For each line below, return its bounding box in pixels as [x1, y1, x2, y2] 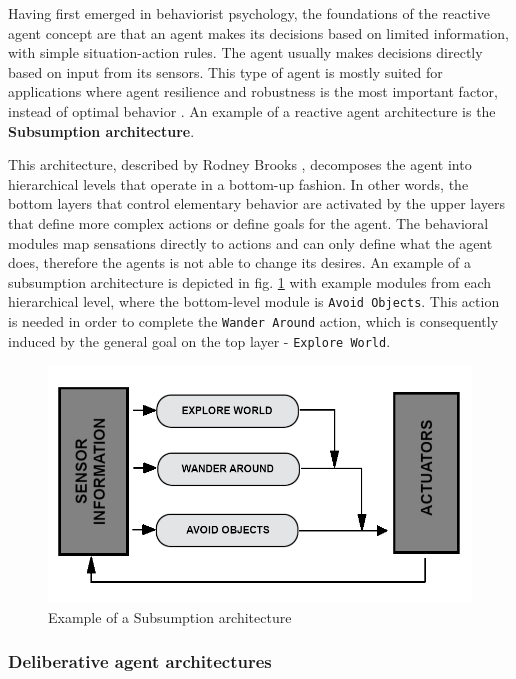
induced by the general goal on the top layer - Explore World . [8, 330, 391, 351]
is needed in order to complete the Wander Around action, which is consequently [8, 310, 499, 331]
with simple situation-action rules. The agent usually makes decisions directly [8, 42, 483, 63]
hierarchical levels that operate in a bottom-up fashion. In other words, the [8, 173, 469, 194]
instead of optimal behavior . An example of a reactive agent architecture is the [8, 100, 496, 121]
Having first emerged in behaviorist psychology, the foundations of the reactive [8, 3, 490, 23]
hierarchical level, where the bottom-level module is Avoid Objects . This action [8, 291, 500, 312]
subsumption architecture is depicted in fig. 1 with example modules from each [8, 271, 492, 292]
